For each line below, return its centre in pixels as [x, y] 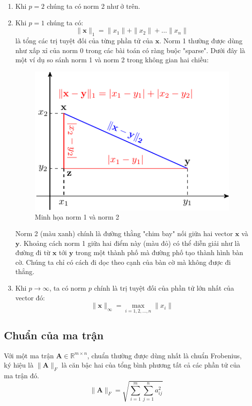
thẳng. [25, 271]
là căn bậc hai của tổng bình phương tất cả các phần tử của [151, 365]
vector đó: [30, 297]
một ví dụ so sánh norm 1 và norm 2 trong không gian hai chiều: [112, 60]
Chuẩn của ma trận [54, 335]
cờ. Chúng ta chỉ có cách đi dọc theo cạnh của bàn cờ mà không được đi [123, 262]
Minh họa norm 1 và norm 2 [77, 217]
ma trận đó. [22, 375]
